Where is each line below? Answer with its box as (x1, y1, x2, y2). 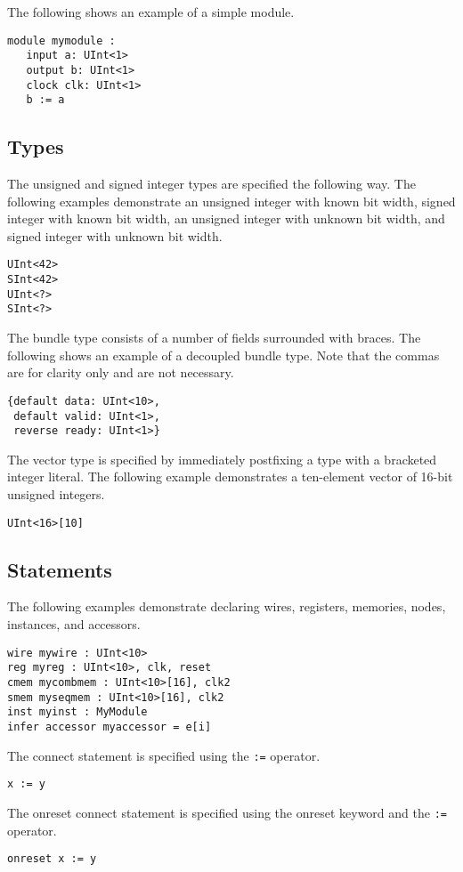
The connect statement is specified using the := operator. (7, 746, 321, 764)
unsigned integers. (7, 485, 105, 504)
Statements (7, 555, 112, 583)
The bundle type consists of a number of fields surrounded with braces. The (7, 328, 421, 347)
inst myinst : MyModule (7, 706, 148, 719)
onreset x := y (7, 852, 97, 866)
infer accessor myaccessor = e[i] (7, 720, 212, 733)
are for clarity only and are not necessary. (7, 363, 234, 382)
